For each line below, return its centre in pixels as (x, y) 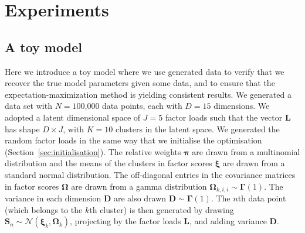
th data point (262, 198)
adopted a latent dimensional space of (73, 117)
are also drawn (140, 198)
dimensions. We (242, 106)
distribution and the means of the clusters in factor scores (109, 163)
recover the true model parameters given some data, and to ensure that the (140, 83)
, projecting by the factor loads (126, 221)
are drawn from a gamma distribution (139, 186)
